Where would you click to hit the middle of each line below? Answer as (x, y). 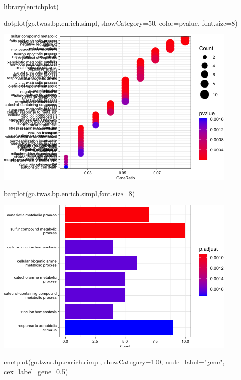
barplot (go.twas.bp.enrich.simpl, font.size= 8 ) (69, 193)
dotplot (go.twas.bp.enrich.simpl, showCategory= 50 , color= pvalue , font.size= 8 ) (121, 23)
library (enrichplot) (31, 6)
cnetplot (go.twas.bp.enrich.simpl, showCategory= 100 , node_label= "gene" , (114, 361)
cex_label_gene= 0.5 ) (36, 371)
